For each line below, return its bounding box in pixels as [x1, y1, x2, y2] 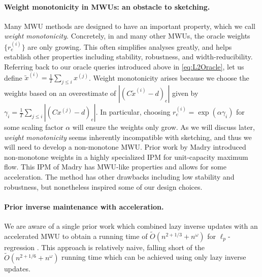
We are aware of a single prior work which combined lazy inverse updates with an [4, 220, 258, 231]
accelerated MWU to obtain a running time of [4, 230, 148, 241]
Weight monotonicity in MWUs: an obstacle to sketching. [4, 1, 210, 12]
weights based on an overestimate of [4, 88, 116, 98]
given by [172, 88, 199, 98]
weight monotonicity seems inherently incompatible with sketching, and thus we [4, 131, 252, 142]
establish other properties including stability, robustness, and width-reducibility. [4, 51, 253, 62]
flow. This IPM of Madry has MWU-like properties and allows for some [4, 161, 226, 172]
